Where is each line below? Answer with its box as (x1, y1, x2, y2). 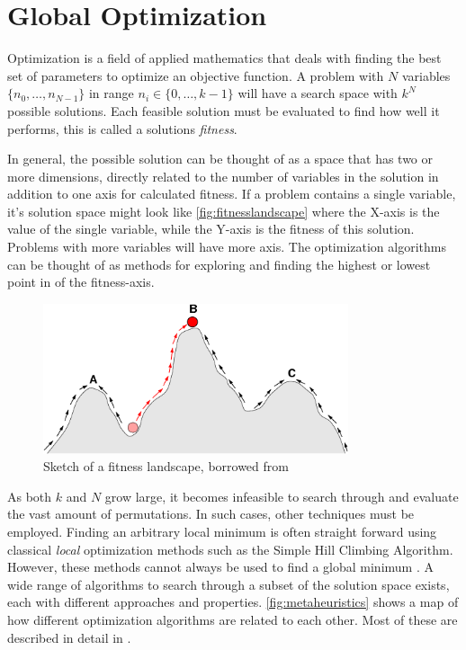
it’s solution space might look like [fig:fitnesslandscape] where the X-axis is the (7, 201, 440, 220)
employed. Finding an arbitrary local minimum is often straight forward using (7, 522, 437, 540)
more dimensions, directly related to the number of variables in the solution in (7, 166, 439, 185)
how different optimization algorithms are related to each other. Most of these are (7, 610, 458, 628)
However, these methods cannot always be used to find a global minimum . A (7, 557, 434, 576)
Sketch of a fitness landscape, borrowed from (43, 457, 289, 476)
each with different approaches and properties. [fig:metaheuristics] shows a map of (7, 592, 459, 611)
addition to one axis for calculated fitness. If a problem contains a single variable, (7, 184, 456, 203)
